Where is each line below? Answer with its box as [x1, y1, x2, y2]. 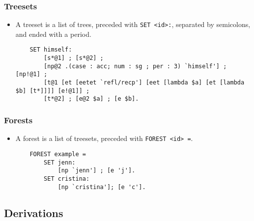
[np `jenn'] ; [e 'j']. [57, 167, 136, 174]
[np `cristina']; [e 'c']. [57, 183, 146, 191]
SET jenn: [44, 159, 76, 166]
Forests [4, 113, 33, 126]
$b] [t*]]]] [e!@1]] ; [15, 87, 90, 94]
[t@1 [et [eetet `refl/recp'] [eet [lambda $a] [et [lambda [44, 79, 245, 86]
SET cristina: [44, 175, 90, 182]
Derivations [4, 205, 63, 220]
